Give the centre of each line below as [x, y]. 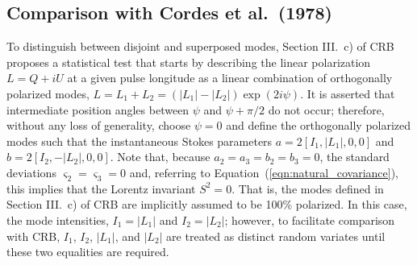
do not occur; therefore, [326, 109]
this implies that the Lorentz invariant [101, 188]
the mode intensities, [58, 219]
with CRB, [33, 236]
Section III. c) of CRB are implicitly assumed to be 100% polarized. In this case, [207, 204]
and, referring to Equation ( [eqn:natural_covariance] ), [264, 172]
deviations [31, 172]
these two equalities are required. [88, 252]
